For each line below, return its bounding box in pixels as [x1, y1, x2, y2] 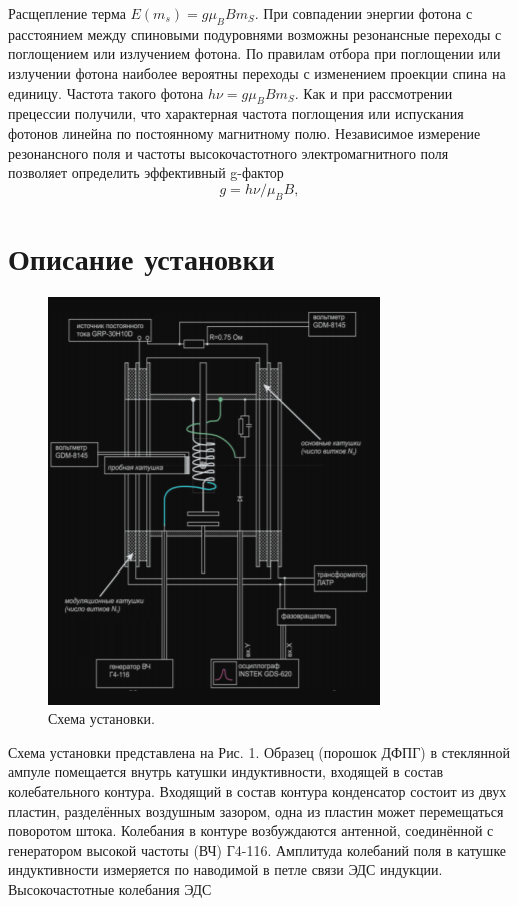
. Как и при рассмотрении [294, 82, 453, 103]
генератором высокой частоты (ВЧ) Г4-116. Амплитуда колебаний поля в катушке [8, 839, 507, 860]
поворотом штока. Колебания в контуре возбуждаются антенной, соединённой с [8, 820, 494, 841]
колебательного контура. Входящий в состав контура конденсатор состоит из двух [8, 781, 507, 802]
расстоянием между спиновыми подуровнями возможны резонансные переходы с [8, 23, 502, 44]
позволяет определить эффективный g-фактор [8, 162, 284, 183]
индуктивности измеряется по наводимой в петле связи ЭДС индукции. [8, 859, 443, 880]
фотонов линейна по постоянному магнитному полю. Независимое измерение [8, 122, 481, 143]
